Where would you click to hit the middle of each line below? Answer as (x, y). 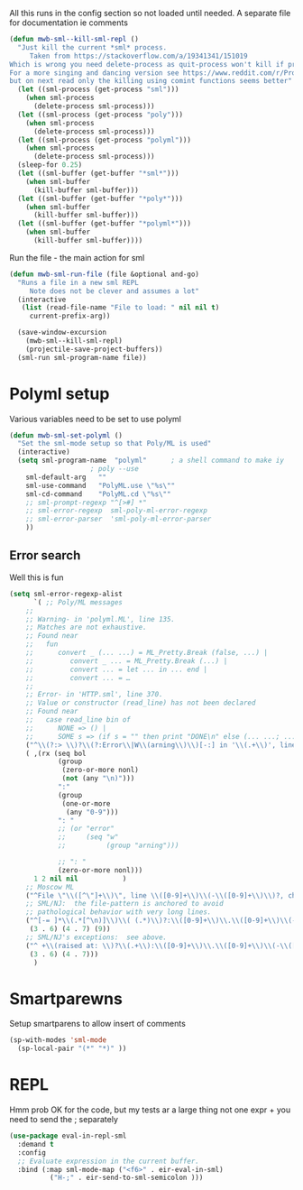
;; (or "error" (86, 829)
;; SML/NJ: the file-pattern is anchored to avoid (124, 904)
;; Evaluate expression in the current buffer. (109, 1161)
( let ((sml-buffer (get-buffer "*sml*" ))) (98, 173)
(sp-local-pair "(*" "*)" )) (72, 1049)
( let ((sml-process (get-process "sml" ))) (98, 89)
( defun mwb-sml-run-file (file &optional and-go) (105, 274)
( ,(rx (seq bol (56, 753)
